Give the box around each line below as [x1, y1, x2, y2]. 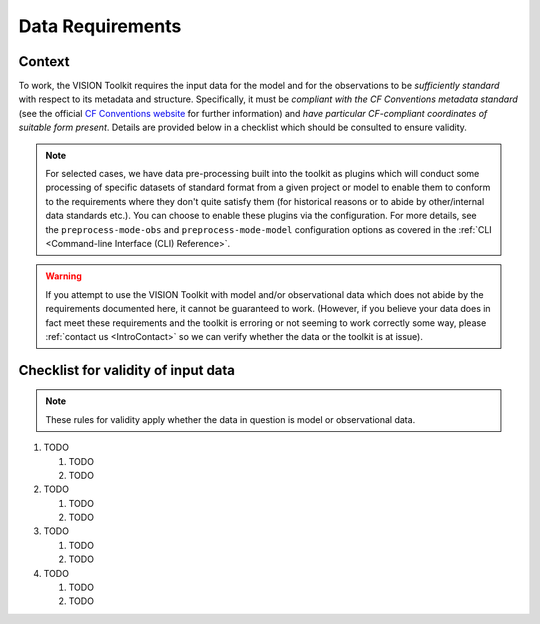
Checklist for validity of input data [18, 361, 235, 379]
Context [18, 53, 70, 70]
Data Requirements [18, 15, 182, 37]
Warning [45, 270, 82, 282]
